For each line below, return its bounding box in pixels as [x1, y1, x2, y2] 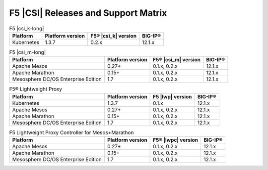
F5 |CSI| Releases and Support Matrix [9, 7, 167, 18]
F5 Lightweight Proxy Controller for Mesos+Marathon [9, 129, 134, 136]
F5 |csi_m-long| [9, 49, 46, 56]
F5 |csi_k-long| [9, 25, 44, 32]
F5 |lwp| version [153, 93, 192, 100]
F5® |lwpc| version [153, 136, 199, 143]
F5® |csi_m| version [153, 56, 201, 63]
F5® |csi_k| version [90, 32, 136, 39]
